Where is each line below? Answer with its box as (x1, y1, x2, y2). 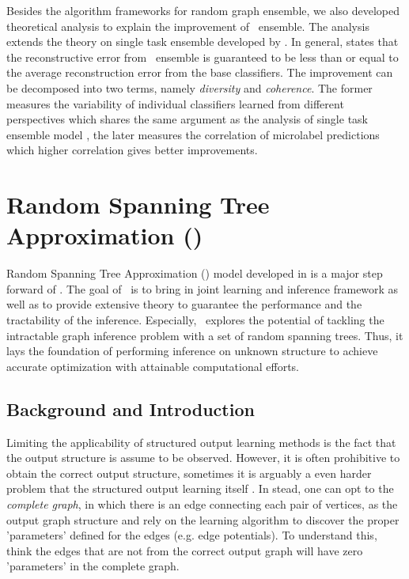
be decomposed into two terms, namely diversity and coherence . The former (6, 79, 373, 96)
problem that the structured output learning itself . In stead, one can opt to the (6, 480, 394, 497)
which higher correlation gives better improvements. (6, 142, 258, 158)
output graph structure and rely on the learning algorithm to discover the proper (6, 511, 400, 528)
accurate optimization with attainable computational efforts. (6, 358, 300, 374)
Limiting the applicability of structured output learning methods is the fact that (6, 433, 396, 450)
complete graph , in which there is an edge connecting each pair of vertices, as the (6, 495, 398, 512)
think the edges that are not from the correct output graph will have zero (6, 542, 363, 558)
